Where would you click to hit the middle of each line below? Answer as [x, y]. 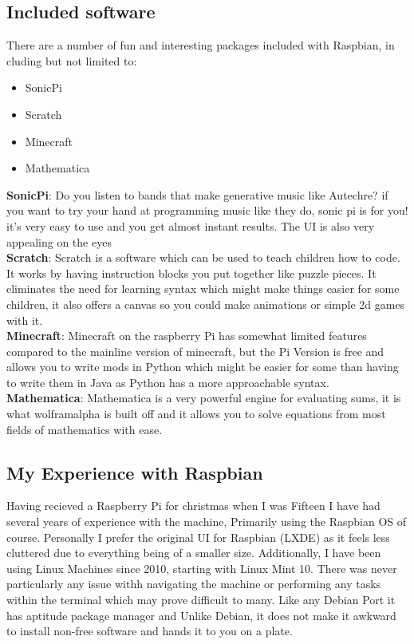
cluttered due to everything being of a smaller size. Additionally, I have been [194, 553]
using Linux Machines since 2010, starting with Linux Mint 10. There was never [202, 568]
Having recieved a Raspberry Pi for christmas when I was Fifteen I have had [193, 506]
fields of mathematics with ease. [85, 429]
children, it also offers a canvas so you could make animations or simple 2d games [206, 304]
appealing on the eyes [59, 241]
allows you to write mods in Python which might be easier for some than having [203, 367]
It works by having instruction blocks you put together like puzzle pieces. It [191, 273]
